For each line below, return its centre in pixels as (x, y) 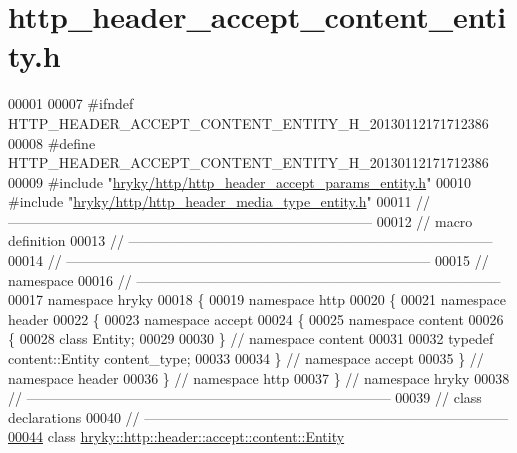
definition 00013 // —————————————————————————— (250, 240)
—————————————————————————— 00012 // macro (240, 220)
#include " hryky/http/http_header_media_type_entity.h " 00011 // (219, 201)
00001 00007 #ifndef (71, 103)
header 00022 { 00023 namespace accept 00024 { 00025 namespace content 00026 (256, 318)
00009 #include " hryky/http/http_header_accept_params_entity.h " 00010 (240, 181)
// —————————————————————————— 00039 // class (245, 397)
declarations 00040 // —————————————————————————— (258, 416)
